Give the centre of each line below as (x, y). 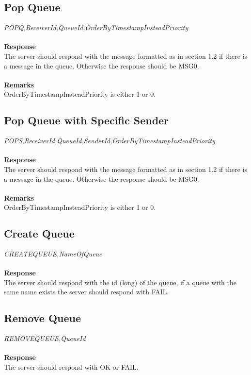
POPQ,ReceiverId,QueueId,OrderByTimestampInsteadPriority (96, 27)
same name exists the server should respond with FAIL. (86, 292)
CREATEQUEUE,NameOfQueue (53, 254)
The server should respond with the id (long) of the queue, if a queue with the (120, 282)
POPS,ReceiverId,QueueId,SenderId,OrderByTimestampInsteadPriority (110, 141)
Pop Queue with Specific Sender (86, 120)
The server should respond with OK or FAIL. (71, 367)
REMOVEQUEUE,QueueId (45, 338)
